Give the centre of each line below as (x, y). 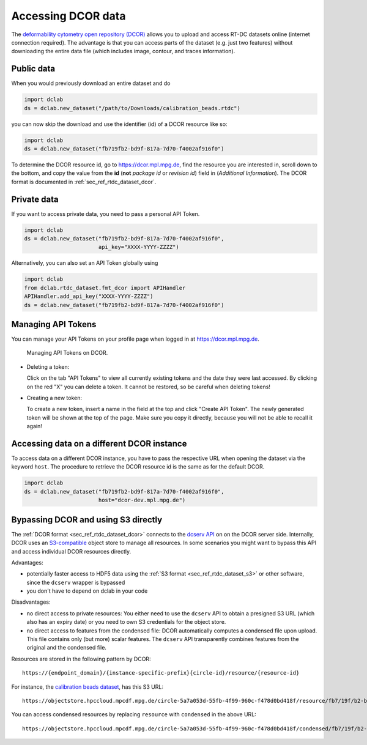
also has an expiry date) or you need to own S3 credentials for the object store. (126, 622)
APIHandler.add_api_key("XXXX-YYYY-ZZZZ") (89, 296)
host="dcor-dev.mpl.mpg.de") (142, 500)
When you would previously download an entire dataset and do (91, 83)
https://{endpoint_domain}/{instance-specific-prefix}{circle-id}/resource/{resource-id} (161, 673)
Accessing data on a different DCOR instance (99, 443)
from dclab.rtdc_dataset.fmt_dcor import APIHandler (105, 288)
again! (34, 426)
